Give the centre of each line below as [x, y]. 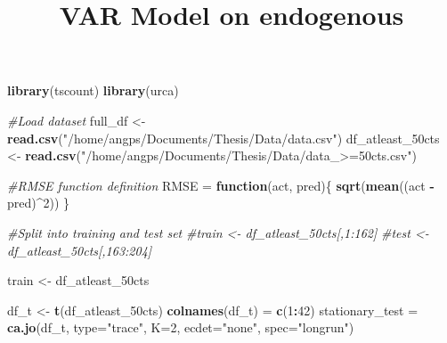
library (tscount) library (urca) [93, 90]
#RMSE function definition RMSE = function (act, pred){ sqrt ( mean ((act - [221, 185]
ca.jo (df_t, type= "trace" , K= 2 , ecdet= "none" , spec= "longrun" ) [181, 327]
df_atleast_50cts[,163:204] [80, 250]
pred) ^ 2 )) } [39, 203]
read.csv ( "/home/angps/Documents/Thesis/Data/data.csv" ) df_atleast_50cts [223, 138]
